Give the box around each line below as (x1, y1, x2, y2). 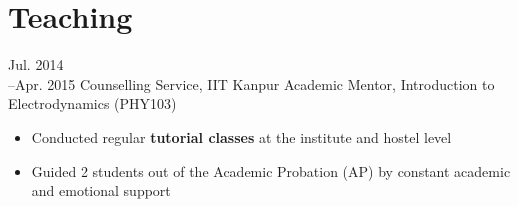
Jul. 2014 (8, 54, 64, 75)
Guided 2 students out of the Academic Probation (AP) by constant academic (31, 160, 511, 181)
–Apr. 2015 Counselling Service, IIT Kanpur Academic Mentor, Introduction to (8, 73, 495, 94)
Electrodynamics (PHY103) (8, 93, 177, 114)
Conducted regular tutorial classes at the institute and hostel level (31, 126, 452, 147)
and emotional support (31, 180, 171, 201)
